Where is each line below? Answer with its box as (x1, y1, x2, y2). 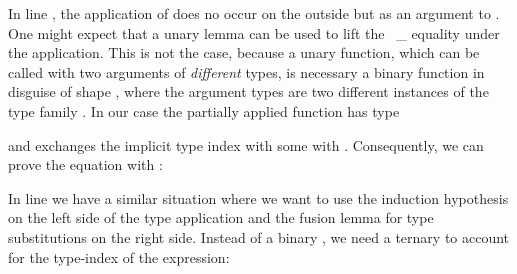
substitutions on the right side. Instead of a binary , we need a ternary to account (8, 226, 510, 247)
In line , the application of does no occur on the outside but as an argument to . (8, 3, 500, 23)
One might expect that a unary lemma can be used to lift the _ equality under (8, 22, 500, 43)
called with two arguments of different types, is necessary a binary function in (8, 61, 485, 82)
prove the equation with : (8, 154, 163, 175)
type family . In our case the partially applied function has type (8, 100, 400, 121)
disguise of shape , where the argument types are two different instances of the (8, 81, 489, 102)
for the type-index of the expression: (8, 246, 230, 267)
